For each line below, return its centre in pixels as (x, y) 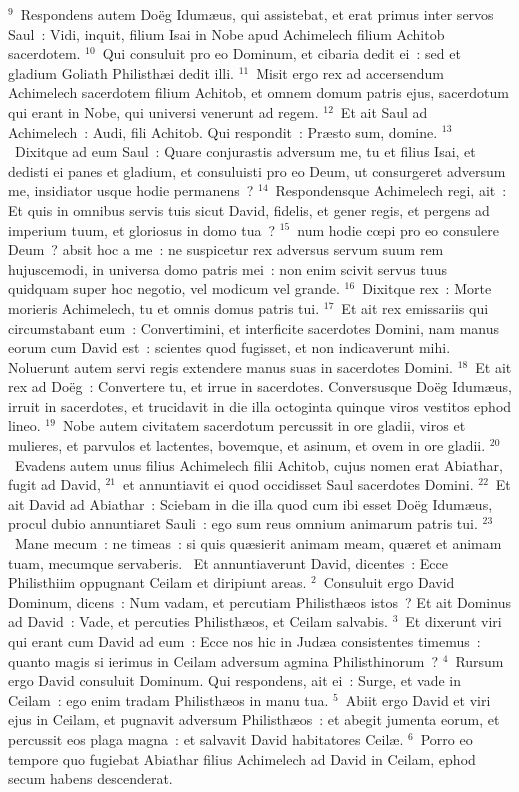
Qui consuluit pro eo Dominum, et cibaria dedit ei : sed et (281, 53)
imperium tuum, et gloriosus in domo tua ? (142, 229)
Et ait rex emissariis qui (415, 307)
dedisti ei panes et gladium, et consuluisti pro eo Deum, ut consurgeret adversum (257, 170)
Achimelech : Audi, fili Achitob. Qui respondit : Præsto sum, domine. (223, 131)
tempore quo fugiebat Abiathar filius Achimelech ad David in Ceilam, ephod (242, 758)
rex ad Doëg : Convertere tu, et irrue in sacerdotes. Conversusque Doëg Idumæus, (260, 386)
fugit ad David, (54, 484)
